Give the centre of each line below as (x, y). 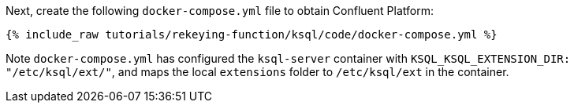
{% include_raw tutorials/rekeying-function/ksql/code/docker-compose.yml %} (252, 35)
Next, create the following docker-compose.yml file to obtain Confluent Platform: (220, 11)
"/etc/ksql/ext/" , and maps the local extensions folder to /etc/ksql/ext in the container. (257, 72)
